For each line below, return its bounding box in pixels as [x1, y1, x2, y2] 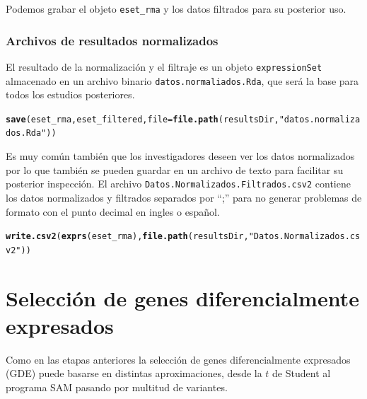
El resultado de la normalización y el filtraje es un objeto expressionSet [6, 59, 322, 74]
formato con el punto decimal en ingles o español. [6, 204, 220, 219]
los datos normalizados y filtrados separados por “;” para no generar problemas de [6, 190, 362, 204]
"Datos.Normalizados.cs [248, 231, 361, 242]
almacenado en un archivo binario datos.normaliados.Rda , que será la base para [6, 73, 359, 88]
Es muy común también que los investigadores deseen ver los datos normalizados [6, 149, 355, 163]
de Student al [272, 366, 331, 381]
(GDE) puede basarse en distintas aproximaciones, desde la [6, 366, 262, 381]
